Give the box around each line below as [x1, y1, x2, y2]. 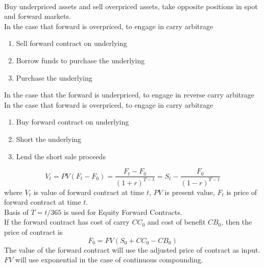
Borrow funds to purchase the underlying [16, 55, 145, 65]
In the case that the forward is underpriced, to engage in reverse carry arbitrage [4, 89, 254, 100]
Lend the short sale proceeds [16, 151, 106, 161]
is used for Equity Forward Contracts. [64, 206, 182, 217]
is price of [226, 186, 257, 197]
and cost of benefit [147, 216, 206, 227]
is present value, [164, 186, 215, 197]
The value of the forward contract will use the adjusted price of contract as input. [4, 244, 260, 255]
